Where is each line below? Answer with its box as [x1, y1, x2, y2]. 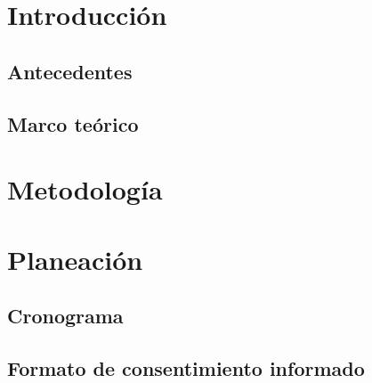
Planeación [7, 240, 143, 277]
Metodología [7, 171, 163, 208]
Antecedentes [7, 57, 133, 85]
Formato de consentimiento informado [7, 354, 365, 381]
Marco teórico [7, 110, 139, 137]
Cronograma [7, 302, 124, 330]
